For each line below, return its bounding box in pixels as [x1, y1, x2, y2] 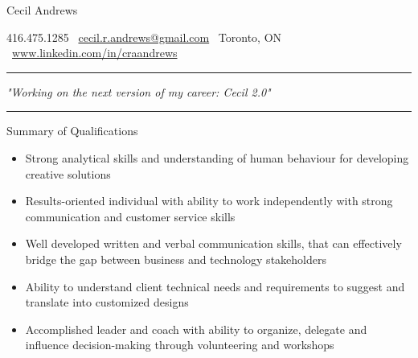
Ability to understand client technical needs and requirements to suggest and [25, 278, 405, 294]
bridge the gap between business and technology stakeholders [25, 250, 326, 267]
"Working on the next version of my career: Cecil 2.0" [6, 83, 271, 100]
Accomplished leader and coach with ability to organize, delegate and [25, 320, 367, 337]
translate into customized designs [25, 294, 189, 311]
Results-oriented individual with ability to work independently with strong [25, 192, 393, 209]
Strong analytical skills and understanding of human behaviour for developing [25, 149, 409, 166]
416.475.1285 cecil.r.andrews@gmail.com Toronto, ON [6, 28, 282, 45]
